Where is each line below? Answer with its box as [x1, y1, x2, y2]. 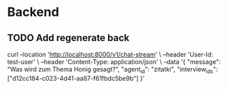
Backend [7, 4, 59, 20]
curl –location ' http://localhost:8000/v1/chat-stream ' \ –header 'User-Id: [7, 50, 213, 58]
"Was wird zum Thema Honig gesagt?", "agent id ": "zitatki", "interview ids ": [7, 65, 218, 75]
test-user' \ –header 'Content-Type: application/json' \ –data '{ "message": [7, 58, 221, 66]
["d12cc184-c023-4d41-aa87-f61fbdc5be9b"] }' [7, 74, 145, 82]
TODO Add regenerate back [7, 32, 130, 44]
